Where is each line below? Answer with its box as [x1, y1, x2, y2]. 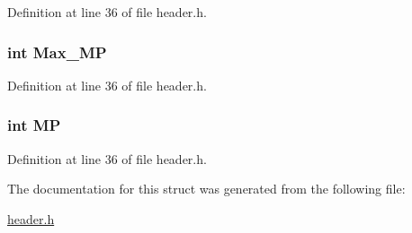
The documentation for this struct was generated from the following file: [7, 179, 406, 198]
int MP [7, 114, 61, 136]
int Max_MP [7, 40, 107, 63]
